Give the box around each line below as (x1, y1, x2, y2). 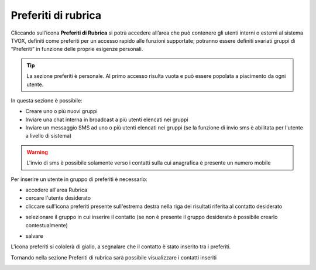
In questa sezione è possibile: (11, 97, 83, 104)
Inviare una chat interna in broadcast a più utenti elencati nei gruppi (25, 116, 188, 123)
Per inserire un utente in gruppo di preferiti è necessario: (11, 176, 147, 183)
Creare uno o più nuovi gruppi (25, 108, 98, 115)
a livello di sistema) (25, 132, 72, 139)
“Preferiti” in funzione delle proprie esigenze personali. (11, 46, 143, 53)
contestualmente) (25, 221, 68, 228)
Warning (26, 148, 48, 155)
